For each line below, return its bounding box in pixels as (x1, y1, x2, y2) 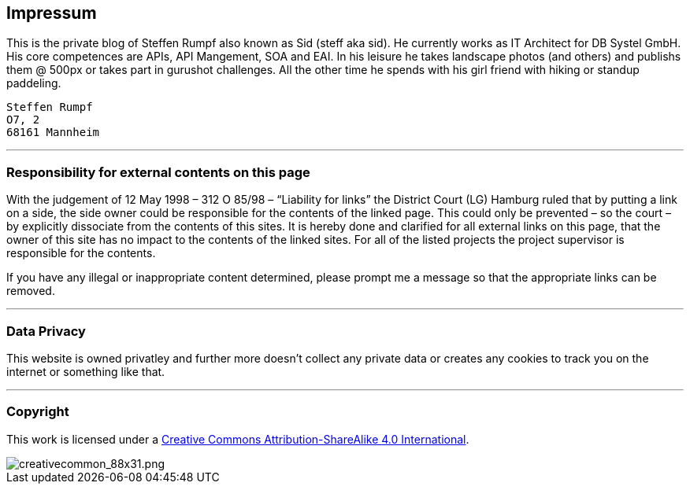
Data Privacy (6, 322, 86, 339)
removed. (6, 284, 55, 298)
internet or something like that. (6, 364, 165, 378)
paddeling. (6, 76, 61, 90)
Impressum (6, 3, 97, 23)
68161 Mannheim (6, 126, 100, 139)
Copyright (6, 403, 69, 420)
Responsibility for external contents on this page (6, 164, 310, 180)
